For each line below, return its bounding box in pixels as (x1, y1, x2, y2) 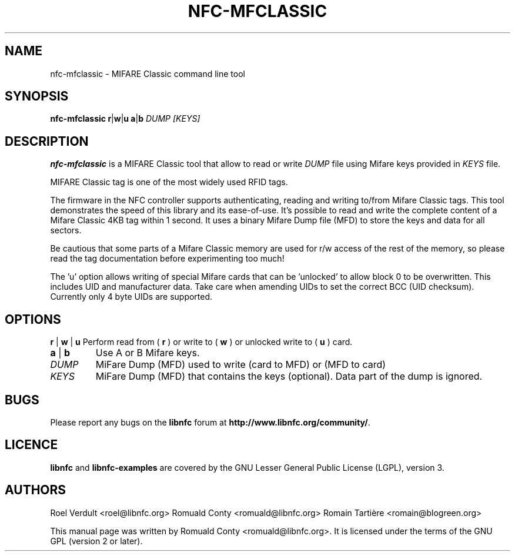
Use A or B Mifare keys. (95, 347, 200, 359)
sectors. (50, 225, 82, 236)
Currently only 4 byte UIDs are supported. (50, 292, 213, 302)
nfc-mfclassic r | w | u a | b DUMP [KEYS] (50, 113, 200, 124)
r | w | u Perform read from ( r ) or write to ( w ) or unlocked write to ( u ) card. (50, 337, 353, 347)
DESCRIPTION (5, 133, 89, 149)
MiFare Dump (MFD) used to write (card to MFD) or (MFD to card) (95, 359, 386, 371)
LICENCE (5, 437, 58, 453)
